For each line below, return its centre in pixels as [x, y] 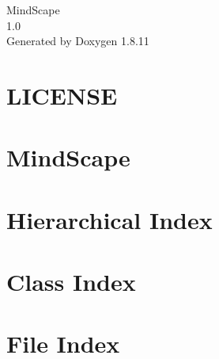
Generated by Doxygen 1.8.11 [78, 41]
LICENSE [62, 95]
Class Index [71, 282]
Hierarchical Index [109, 219]
